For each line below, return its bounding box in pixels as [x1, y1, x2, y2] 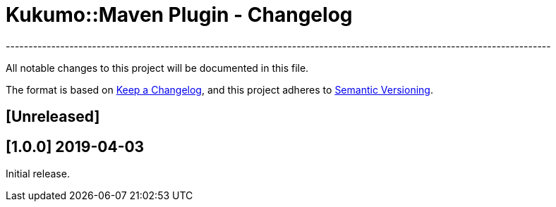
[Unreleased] [6, 108, 100, 126]
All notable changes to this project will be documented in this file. [6, 61, 309, 74]
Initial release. [6, 168, 70, 180]
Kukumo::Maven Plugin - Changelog [6, 3, 353, 27]
